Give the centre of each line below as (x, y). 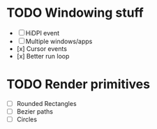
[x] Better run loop (43, 56)
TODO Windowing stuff (75, 13)
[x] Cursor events (42, 48)
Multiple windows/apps (59, 41)
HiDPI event (43, 33)
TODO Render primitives (78, 84)
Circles (27, 119)
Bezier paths (35, 111)
